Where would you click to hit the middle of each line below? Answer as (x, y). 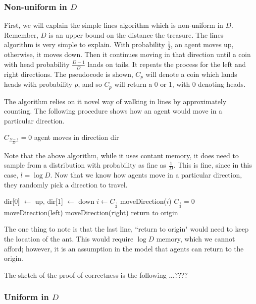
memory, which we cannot (196, 238)
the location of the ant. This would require (69, 238)
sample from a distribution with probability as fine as (85, 165)
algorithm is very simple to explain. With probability (85, 44)
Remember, (21, 34)
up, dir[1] (49, 201)
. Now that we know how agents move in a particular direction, (146, 175)
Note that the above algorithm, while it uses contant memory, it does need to (121, 155)
